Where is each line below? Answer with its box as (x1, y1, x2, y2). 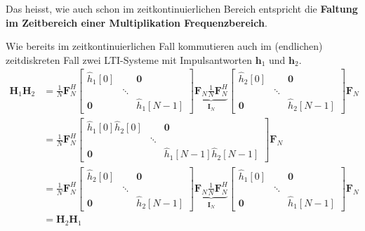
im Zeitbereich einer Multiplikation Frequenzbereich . (6, 15, 267, 29)
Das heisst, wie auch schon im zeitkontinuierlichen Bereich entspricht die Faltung (6, 1, 358, 15)
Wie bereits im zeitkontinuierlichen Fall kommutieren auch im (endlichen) (6, 39, 323, 53)
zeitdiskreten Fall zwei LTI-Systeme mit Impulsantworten (6, 52, 253, 67)
